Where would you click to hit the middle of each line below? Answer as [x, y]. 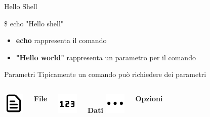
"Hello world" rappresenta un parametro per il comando [106, 57]
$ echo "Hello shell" [34, 23]
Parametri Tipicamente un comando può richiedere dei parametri [105, 74]
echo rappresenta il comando [61, 40]
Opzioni [149, 98]
